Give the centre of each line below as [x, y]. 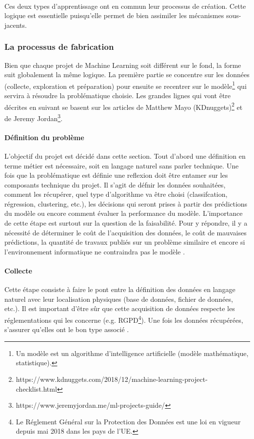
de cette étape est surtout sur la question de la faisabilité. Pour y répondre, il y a [126, 223]
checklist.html [36, 388]
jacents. [16, 25]
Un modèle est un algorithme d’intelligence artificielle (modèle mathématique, [132, 353]
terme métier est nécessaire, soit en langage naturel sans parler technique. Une [122, 165]
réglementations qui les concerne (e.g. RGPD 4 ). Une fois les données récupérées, [124, 319]
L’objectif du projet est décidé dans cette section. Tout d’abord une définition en [125, 156]
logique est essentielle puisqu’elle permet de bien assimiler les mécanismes [114, 15]
